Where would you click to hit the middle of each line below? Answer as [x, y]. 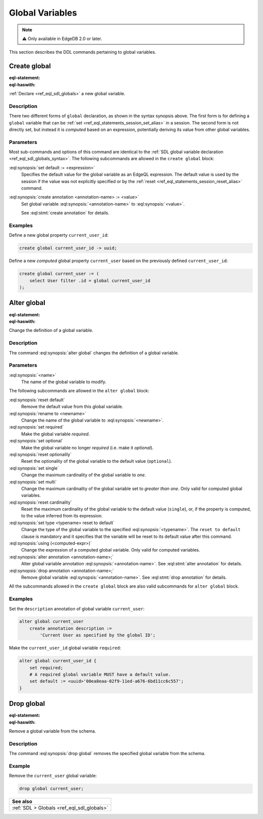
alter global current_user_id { [58, 661]
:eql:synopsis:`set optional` [36, 441]
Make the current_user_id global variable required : [65, 648]
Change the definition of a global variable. [51, 330]
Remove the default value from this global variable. [72, 407]
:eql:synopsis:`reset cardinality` [40, 502]
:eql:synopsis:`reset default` [37, 400]
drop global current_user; [51, 789]
